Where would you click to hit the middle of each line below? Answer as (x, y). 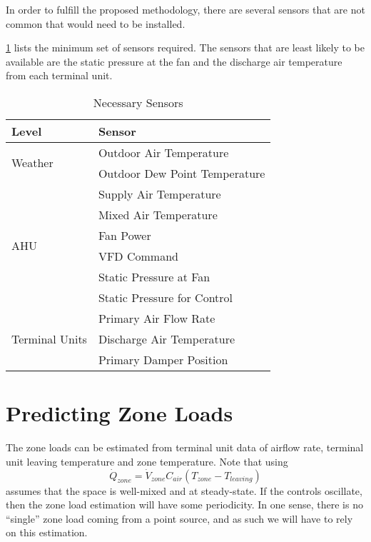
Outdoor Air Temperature (163, 152)
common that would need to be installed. (96, 23)
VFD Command (138, 256)
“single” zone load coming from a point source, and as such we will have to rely (179, 518)
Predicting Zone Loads (120, 413)
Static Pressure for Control (166, 297)
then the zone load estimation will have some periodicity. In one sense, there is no (184, 505)
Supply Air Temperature (159, 194)
